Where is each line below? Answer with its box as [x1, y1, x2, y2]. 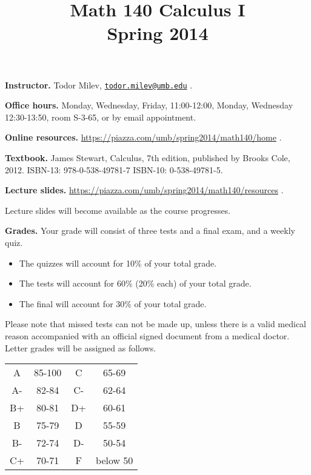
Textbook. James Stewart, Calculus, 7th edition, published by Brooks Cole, [5, 151, 290, 164]
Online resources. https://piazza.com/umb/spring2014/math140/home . [5, 131, 282, 144]
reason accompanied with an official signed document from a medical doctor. [5, 329, 290, 342]
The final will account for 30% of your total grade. [19, 297, 207, 310]
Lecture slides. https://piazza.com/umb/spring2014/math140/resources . [5, 184, 284, 196]
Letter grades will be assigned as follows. [5, 341, 156, 354]
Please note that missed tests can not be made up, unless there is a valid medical [5, 317, 306, 330]
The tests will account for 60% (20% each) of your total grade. [19, 277, 252, 290]
